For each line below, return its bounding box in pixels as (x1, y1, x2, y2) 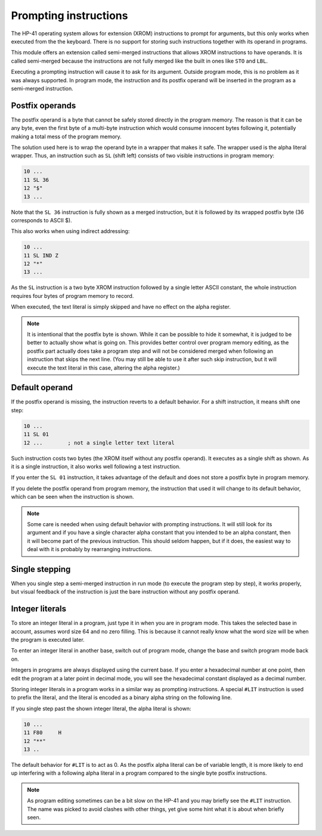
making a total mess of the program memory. (11, 133, 122, 140)
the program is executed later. (11, 636, 85, 644)
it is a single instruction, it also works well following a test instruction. (11, 462, 181, 470)
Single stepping (11, 564, 71, 574)
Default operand (11, 383, 73, 393)
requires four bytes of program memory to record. (11, 292, 134, 299)
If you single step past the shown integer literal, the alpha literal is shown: (11, 705, 191, 712)
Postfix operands (11, 100, 76, 110)
